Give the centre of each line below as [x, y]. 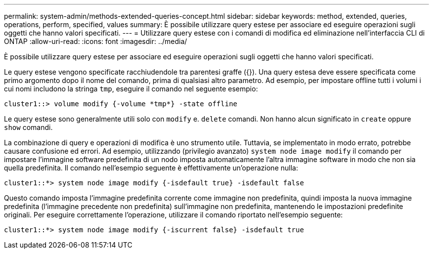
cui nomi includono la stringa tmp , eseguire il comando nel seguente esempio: [131, 89]
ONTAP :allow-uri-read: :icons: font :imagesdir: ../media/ [96, 41]
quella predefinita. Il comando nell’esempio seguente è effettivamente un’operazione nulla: [151, 168]
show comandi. [28, 127]
